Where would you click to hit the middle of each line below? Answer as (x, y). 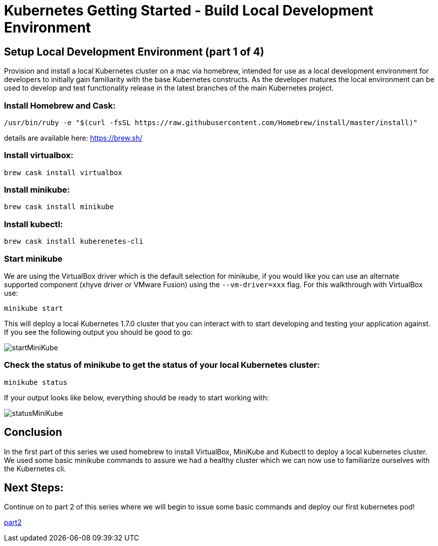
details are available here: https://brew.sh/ (73, 138)
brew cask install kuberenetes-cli (74, 241)
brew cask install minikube (59, 207)
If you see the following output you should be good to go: (98, 332)
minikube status (36, 382)
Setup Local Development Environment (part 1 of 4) (134, 52)
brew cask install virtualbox (63, 172)
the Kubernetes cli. (35, 468)
